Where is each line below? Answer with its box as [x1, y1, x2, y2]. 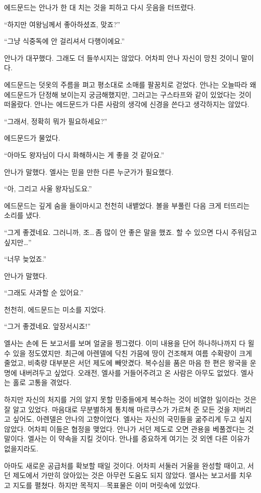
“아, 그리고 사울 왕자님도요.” [4, 183, 92, 194]
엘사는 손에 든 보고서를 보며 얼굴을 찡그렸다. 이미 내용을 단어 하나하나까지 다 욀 [4, 338, 254, 348]
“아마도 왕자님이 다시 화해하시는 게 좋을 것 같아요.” [4, 149, 164, 160]
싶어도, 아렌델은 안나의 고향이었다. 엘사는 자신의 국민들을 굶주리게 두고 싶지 [13, 414, 252, 424]
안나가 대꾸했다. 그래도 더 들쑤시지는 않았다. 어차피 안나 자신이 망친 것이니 [4, 52, 239, 63]
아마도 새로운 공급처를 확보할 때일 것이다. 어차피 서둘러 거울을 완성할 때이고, [4, 460, 245, 470]
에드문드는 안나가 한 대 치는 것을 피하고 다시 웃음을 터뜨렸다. [4, 2, 196, 12]
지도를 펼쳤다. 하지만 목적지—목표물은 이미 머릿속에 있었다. [13, 479, 200, 490]
